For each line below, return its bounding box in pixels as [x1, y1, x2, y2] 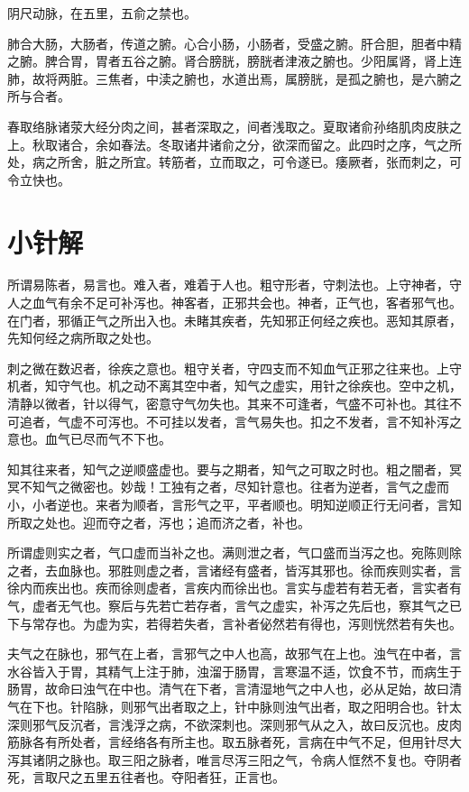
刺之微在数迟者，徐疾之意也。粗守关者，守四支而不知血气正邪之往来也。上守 [7, 358, 462, 377]
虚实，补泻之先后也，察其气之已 [271, 595, 462, 614]
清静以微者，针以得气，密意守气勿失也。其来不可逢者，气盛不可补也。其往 [7, 394, 449, 413]
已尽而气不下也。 [69, 429, 171, 448]
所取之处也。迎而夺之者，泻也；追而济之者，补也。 [7, 512, 310, 531]
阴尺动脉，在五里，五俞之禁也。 [7, 4, 197, 22]
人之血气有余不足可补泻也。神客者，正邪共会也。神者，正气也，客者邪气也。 [7, 293, 462, 312]
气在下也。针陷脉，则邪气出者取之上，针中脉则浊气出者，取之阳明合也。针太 [7, 696, 462, 715]
